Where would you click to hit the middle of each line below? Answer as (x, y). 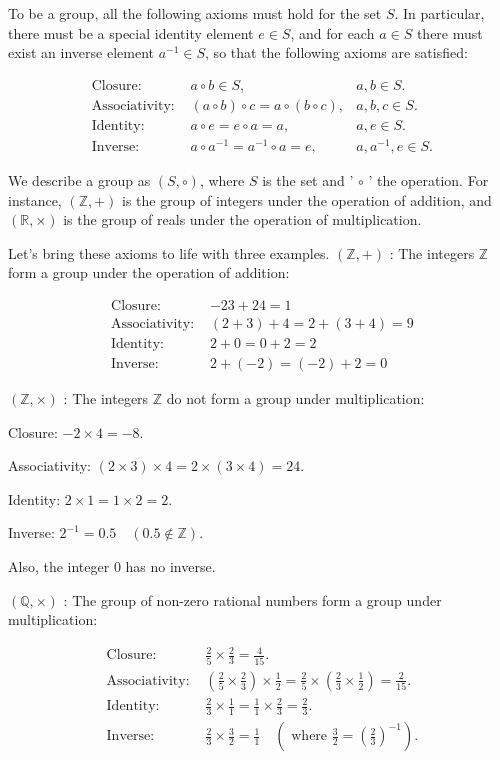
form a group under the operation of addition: (149, 272)
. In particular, (439, 13)
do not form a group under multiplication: (295, 398)
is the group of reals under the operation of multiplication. (242, 219)
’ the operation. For (428, 179)
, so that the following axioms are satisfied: (336, 52)
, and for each (332, 32)
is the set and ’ (308, 179)
